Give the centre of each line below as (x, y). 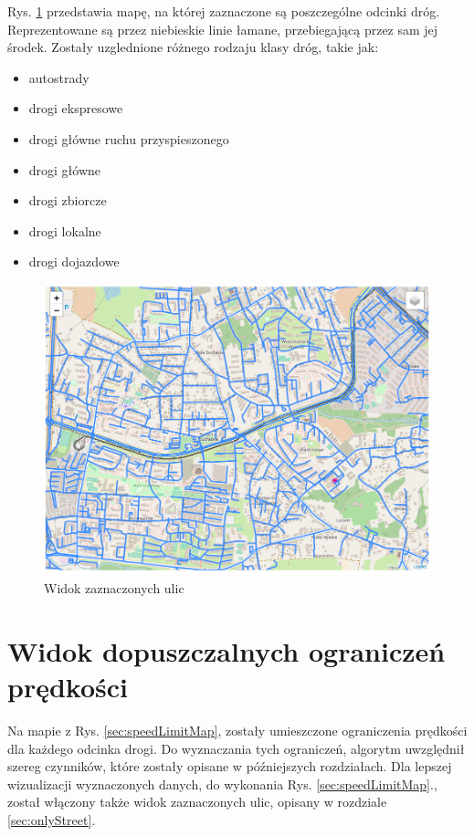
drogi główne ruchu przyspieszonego (129, 138)
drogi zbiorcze (68, 200)
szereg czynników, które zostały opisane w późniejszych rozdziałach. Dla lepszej (230, 766)
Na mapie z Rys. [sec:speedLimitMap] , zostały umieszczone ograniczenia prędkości (237, 730)
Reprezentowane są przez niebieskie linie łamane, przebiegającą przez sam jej (223, 29)
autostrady (59, 77)
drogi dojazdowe (74, 261)
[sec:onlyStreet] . (52, 819)
